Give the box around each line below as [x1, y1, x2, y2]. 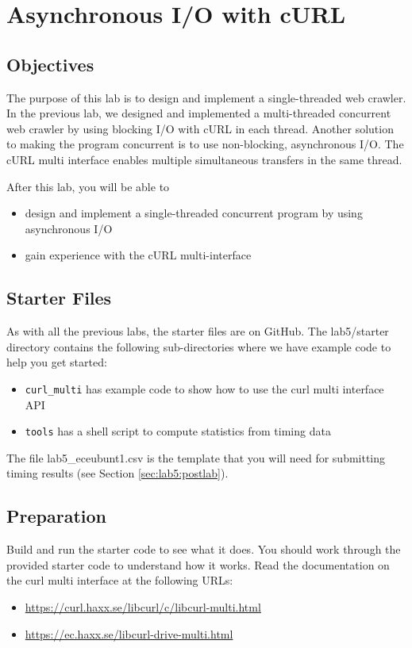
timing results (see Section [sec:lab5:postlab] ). [6, 465, 229, 481]
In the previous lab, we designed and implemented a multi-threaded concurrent [6, 105, 391, 121]
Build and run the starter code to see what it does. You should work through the [6, 541, 401, 558]
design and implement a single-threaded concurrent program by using [25, 205, 363, 221]
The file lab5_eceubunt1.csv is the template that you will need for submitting [6, 449, 386, 466]
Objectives [6, 52, 94, 76]
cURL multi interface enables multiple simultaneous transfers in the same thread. [6, 151, 402, 167]
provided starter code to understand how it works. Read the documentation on [6, 556, 390, 573]
